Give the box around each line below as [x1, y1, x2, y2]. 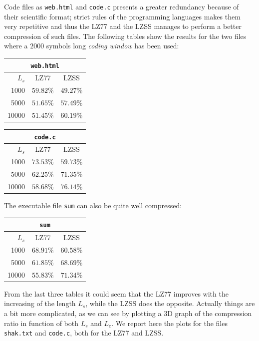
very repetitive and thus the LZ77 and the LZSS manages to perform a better [4, 21, 242, 31]
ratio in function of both [4, 318, 79, 328]
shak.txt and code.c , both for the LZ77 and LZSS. [4, 328, 164, 338]
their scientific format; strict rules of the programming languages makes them [4, 11, 241, 21]
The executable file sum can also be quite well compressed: [4, 200, 182, 211]
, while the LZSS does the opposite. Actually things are [85, 298, 255, 309]
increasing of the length [4, 298, 76, 309]
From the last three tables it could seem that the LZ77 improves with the [4, 288, 229, 299]
